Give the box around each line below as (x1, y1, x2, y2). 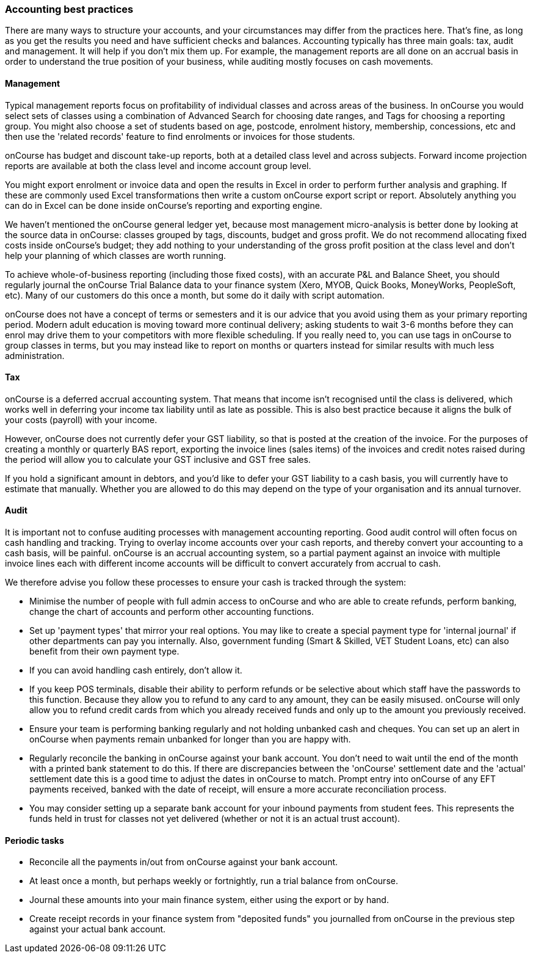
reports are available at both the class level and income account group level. (5, 160, 311, 171)
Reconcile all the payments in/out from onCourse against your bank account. (29, 857, 338, 868)
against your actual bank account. (29, 924, 166, 935)
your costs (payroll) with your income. (5, 414, 158, 425)
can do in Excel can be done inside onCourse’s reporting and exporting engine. (5, 200, 322, 211)
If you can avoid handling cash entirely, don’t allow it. (29, 665, 242, 676)
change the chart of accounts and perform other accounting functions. (29, 606, 314, 617)
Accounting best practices (5, 3, 134, 15)
